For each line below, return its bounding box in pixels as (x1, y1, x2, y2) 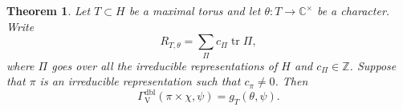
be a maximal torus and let (128, 2, 261, 18)
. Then (275, 73, 308, 89)
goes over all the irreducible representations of (51, 57, 278, 73)
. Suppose (349, 57, 397, 73)
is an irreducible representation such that (39, 73, 241, 89)
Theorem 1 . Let (6, 2, 91, 18)
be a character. (316, 2, 390, 18)
